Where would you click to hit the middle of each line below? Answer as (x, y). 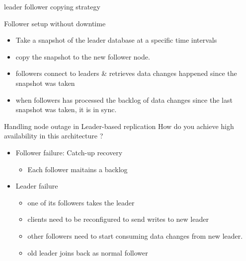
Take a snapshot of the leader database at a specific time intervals (116, 40)
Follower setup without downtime (55, 23)
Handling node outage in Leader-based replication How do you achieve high (119, 126)
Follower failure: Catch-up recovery (69, 152)
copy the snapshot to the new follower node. (83, 56)
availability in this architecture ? (54, 136)
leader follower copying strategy (52, 6)
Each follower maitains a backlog (78, 169)
